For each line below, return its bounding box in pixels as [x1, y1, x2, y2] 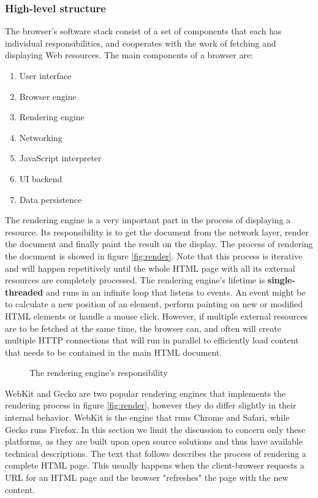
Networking [19, 131, 62, 144]
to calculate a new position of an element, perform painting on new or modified [5, 297, 303, 310]
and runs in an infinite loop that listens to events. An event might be [45, 285, 306, 298]
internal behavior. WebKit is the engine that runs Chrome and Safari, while [5, 411, 290, 424]
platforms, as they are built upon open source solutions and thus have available [5, 435, 303, 448]
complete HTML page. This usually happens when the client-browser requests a [5, 459, 305, 472]
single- [267, 274, 295, 286]
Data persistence [19, 193, 82, 205]
